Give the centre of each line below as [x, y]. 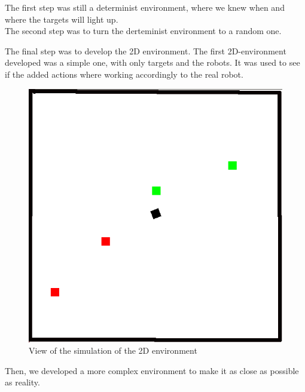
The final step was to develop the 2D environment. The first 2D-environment [146, 50]
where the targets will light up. [62, 19]
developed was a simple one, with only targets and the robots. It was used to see [152, 62]
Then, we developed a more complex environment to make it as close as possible [152, 370]
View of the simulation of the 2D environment [113, 350]
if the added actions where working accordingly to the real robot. [124, 74]
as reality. [22, 382]
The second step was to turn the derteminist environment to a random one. [143, 31]
